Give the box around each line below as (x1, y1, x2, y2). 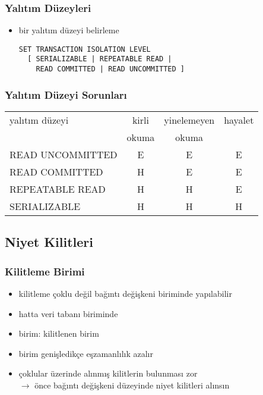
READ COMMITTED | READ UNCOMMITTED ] (36, 65, 185, 74)
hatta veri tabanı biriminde (18, 307, 118, 319)
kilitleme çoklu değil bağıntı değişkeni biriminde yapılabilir (18, 287, 232, 299)
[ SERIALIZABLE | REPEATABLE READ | (27, 55, 172, 64)
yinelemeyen (164, 113, 215, 127)
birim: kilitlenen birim (18, 327, 99, 340)
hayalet (224, 113, 254, 127)
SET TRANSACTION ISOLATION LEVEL (18, 45, 151, 54)
